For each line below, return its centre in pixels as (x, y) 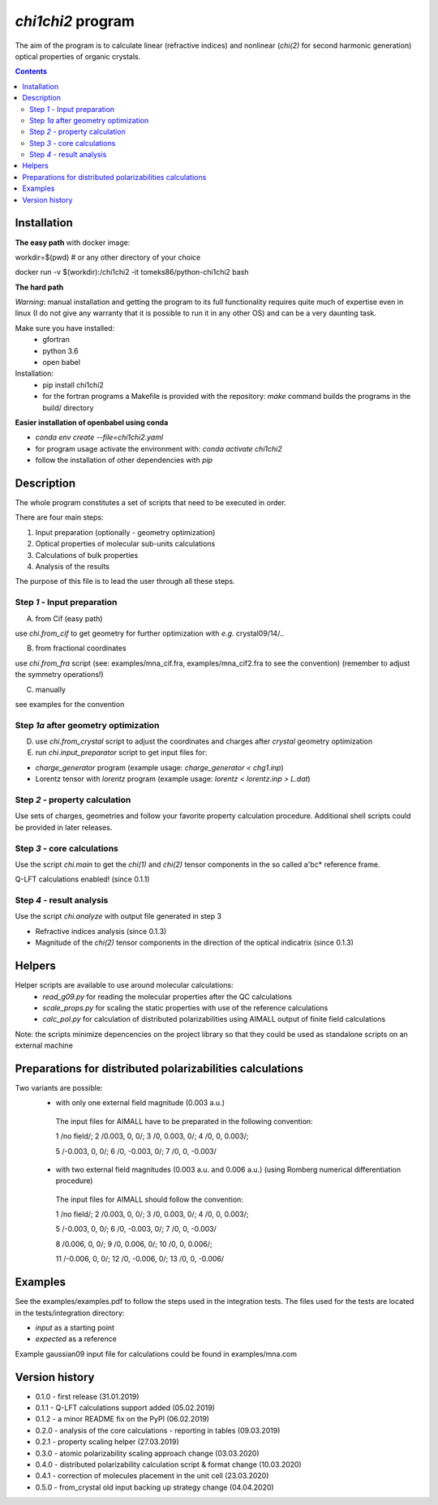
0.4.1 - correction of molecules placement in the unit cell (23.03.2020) (152, 1476)
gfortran (56, 340)
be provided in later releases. (64, 827)
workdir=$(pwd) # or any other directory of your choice (108, 257)
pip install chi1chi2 (73, 384)
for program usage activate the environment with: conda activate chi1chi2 (159, 448)
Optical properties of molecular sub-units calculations (125, 544)
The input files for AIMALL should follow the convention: (149, 1199)
